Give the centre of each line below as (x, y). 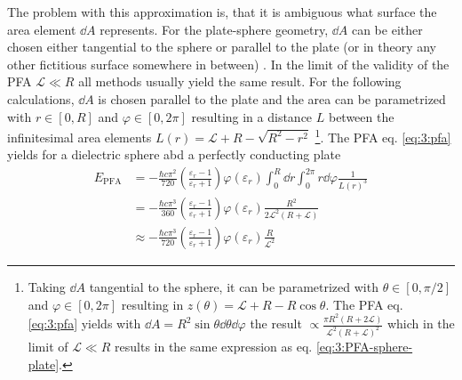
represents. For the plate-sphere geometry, (214, 29)
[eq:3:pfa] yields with (84, 323)
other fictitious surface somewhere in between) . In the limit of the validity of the (228, 64)
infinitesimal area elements (80, 137)
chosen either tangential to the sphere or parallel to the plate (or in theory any (222, 47)
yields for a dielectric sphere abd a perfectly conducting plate (174, 154)
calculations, (41, 98)
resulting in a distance (252, 116)
